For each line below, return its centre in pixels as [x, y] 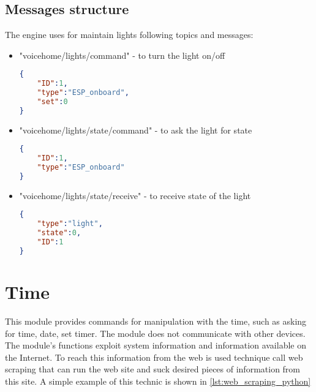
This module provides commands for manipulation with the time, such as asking [156, 321]
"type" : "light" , [70, 224]
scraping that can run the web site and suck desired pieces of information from [153, 369]
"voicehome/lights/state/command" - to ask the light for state [136, 130]
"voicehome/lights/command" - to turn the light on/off [122, 55]
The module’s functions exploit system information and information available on [156, 345]
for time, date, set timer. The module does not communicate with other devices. [155, 333]
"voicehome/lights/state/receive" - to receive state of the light [135, 195]
